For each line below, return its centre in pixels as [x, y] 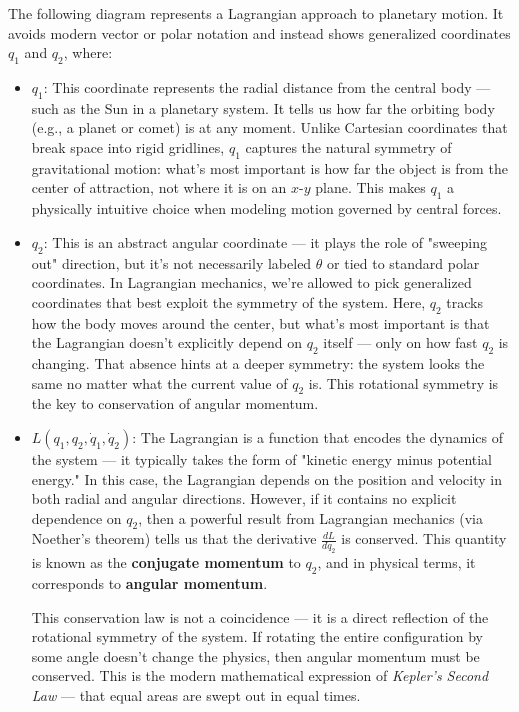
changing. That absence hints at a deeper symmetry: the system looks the [258, 362]
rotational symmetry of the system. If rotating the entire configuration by [257, 636]
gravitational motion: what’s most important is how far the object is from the [269, 167]
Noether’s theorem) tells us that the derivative [174, 538]
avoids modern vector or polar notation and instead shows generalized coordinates [259, 32]
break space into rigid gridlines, [128, 146]
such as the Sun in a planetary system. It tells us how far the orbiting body [263, 107]
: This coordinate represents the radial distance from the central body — [267, 86]
